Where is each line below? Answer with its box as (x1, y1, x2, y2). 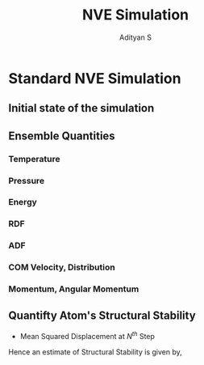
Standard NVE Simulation (8, 69, 181, 87)
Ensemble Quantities (8, 129, 115, 142)
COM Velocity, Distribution (8, 261, 115, 273)
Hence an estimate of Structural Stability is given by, (8, 346, 183, 357)
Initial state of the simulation (8, 101, 155, 115)
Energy (8, 197, 38, 208)
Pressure (8, 175, 45, 186)
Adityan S (119, 32, 152, 42)
